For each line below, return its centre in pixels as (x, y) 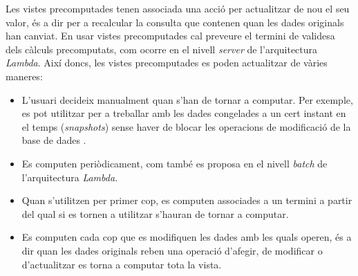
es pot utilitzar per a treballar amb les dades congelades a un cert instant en (184, 113)
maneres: (24, 76)
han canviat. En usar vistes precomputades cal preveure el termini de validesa (170, 36)
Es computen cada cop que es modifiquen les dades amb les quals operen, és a (187, 237)
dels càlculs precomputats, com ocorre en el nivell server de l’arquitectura (162, 49)
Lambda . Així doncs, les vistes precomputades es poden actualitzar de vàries (167, 63)
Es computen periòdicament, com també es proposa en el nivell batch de (175, 163)
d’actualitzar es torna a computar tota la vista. (122, 264)
